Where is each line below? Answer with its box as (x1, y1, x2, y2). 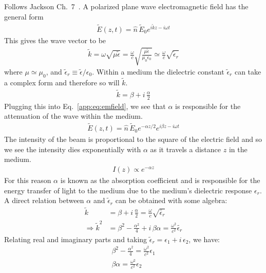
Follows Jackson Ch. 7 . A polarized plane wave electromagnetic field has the (4, 1, 249, 11)
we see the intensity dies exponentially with (4, 143, 141, 154)
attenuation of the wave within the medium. (4, 111, 143, 121)
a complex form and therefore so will (4, 77, 120, 88)
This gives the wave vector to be (4, 34, 106, 45)
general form (4, 11, 44, 22)
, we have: (188, 233, 220, 244)
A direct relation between (4, 195, 84, 206)
